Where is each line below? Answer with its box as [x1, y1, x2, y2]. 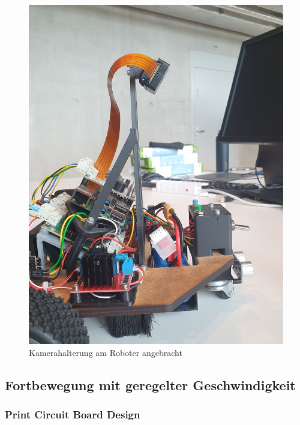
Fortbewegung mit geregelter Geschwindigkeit [5, 375, 296, 394]
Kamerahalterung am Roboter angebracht [29, 346, 182, 358]
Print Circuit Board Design [5, 407, 140, 422]
